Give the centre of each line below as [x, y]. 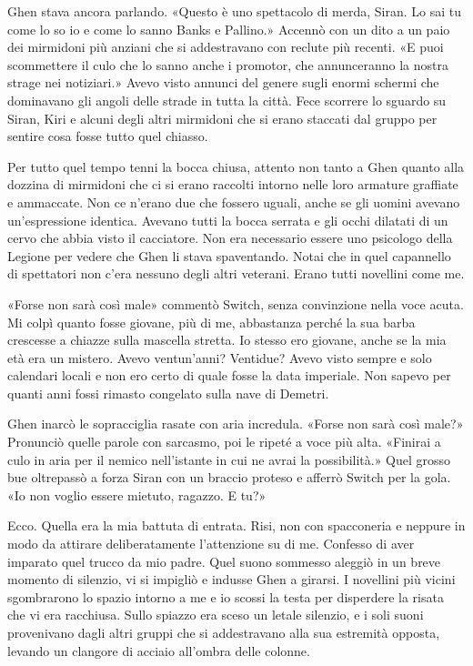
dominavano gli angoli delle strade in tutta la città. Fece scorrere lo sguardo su [227, 100]
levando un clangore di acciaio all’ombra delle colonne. [159, 650]
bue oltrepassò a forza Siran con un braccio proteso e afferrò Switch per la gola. [229, 477]
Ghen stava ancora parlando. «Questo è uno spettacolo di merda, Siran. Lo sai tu [234, 11]
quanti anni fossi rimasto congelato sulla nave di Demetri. [168, 393]
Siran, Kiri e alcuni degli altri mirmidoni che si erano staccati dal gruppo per [222, 118]
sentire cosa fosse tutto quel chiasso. [108, 136]
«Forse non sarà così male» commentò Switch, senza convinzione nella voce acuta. [236, 303]
